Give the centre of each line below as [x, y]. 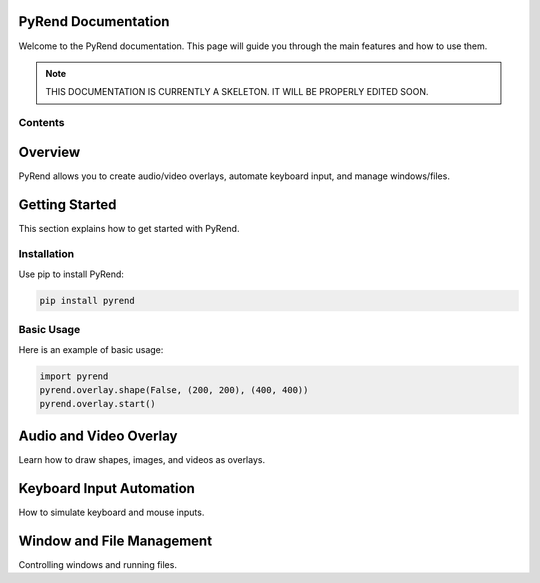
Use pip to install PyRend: [71, 274]
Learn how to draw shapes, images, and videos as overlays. [141, 459]
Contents [41, 123]
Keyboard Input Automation [106, 488]
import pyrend [74, 376]
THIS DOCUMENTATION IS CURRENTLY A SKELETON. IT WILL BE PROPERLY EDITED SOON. [237, 92]
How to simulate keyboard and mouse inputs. [111, 512]
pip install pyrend [87, 300]
